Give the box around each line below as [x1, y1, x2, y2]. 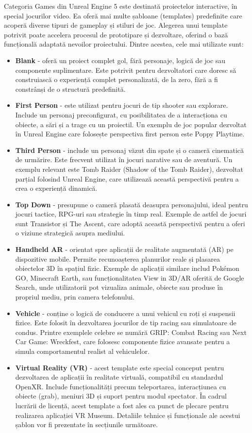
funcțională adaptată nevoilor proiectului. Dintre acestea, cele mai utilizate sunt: [4, 39, 244, 49]
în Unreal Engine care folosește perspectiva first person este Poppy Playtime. [15, 129, 245, 139]
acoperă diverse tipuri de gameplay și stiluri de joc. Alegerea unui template [4, 20, 228, 30]
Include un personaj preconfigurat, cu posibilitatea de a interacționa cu [15, 109, 227, 119]
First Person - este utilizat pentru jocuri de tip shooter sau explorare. [15, 100, 228, 110]
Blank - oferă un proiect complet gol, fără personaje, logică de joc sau [15, 55, 226, 65]
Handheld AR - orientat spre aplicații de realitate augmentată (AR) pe [15, 244, 234, 254]
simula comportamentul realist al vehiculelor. [15, 346, 150, 356]
